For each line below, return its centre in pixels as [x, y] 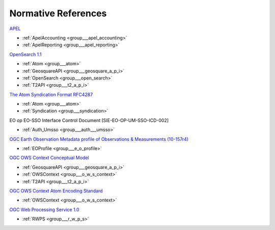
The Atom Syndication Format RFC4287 [51, 94]
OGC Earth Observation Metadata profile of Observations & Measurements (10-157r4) [99, 139]
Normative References [58, 13]
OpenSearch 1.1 [25, 54]
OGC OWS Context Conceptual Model [49, 158]
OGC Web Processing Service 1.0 [44, 210]
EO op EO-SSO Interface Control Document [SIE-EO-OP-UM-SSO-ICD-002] [89, 120]
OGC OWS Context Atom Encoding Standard [56, 191]
